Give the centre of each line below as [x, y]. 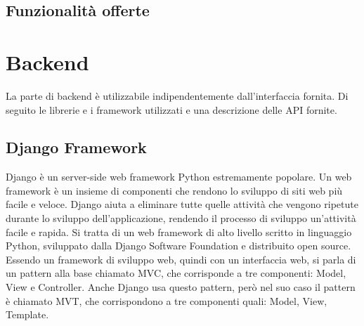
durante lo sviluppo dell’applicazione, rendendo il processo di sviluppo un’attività [181, 218]
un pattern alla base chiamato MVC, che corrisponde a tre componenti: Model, [176, 273]
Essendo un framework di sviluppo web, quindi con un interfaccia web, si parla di [181, 259]
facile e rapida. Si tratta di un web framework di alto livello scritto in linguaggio [179, 232]
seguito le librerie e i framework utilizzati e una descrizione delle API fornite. [171, 109]
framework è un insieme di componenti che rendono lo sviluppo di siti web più [174, 190]
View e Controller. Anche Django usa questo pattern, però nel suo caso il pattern [181, 287]
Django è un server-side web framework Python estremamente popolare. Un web [179, 177]
